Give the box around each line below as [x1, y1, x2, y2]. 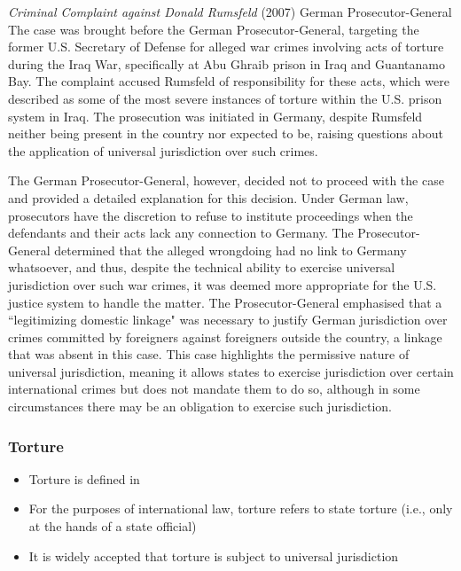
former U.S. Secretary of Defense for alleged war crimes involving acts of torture [8, 37, 444, 56]
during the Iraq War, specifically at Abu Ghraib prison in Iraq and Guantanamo [8, 54, 446, 73]
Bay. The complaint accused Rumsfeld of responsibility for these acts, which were [8, 72, 449, 90]
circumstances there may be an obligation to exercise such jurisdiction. [8, 397, 392, 416]
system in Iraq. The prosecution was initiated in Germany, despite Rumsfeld [8, 106, 423, 125]
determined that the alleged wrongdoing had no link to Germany [54, 240, 407, 259]
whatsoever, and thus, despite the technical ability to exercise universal [8, 258, 395, 277]
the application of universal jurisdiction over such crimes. [8, 141, 318, 160]
